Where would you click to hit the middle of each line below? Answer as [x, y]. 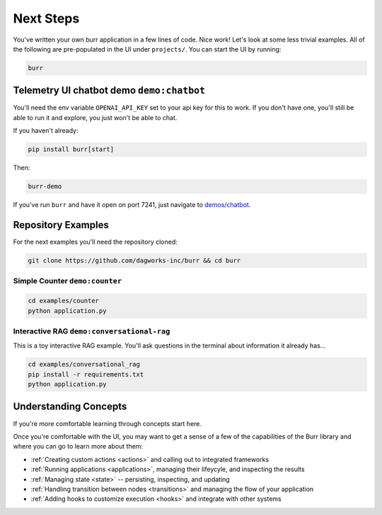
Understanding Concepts [70, 407]
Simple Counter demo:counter [68, 281]
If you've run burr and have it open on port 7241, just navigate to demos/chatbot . [132, 205]
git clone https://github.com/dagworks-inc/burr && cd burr [134, 261]
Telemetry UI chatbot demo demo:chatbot [109, 91]
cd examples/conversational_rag [84, 365]
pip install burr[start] [71, 149]
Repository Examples [61, 225]
